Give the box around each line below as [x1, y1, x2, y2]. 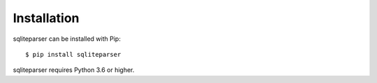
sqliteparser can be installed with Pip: [13, 35, 121, 43]
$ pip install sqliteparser [25, 50, 121, 58]
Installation [13, 10, 80, 26]
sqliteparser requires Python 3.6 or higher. [13, 66, 135, 74]
